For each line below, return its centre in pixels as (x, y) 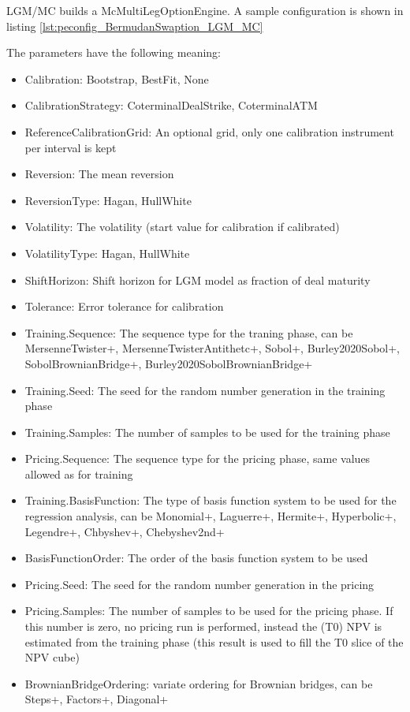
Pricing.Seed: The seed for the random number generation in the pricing (199, 584)
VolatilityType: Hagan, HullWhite (107, 253)
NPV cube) (52, 657)
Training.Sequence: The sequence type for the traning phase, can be (189, 332)
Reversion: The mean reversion (99, 174)
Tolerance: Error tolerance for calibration (124, 306)
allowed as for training (79, 473)
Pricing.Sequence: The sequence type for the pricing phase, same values (198, 459)
